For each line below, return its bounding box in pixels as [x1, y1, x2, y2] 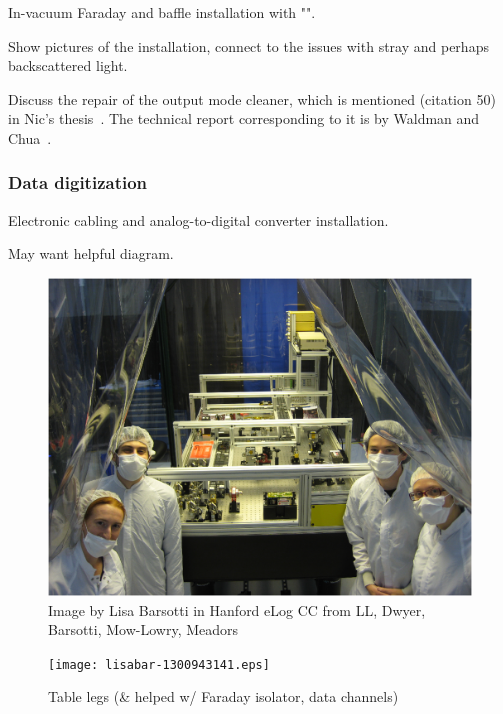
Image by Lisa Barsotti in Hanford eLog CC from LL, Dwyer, [48, 599, 426, 620]
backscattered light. [8, 55, 128, 76]
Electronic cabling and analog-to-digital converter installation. [8, 209, 389, 230]
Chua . [8, 127, 52, 148]
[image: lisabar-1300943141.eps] [48, 657, 270, 672]
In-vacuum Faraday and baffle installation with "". [8, 2, 316, 22]
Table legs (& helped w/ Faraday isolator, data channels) [48, 686, 399, 707]
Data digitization [8, 170, 148, 195]
